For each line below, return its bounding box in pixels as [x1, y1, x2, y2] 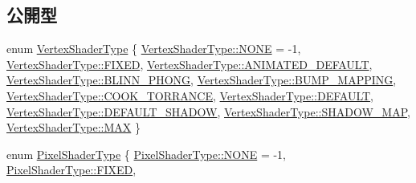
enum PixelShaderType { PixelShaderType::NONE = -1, [6, 145, 287, 162]
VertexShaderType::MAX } [6, 119, 141, 136]
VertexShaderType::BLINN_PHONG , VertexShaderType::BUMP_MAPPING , [6, 71, 397, 88]
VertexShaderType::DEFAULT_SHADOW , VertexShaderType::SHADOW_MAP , [6, 103, 410, 120]
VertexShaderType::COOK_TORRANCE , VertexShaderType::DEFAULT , [6, 87, 374, 104]
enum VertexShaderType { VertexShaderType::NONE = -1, [6, 40, 301, 57]
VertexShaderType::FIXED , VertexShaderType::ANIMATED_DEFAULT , [6, 55, 373, 72]
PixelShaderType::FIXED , [6, 161, 137, 178]
